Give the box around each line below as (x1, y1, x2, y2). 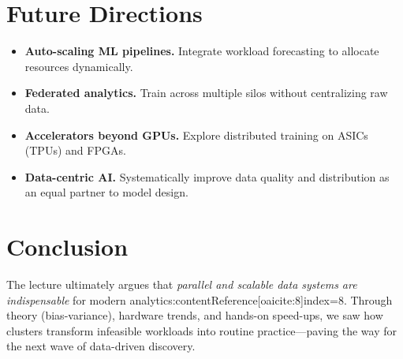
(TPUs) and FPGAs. (24, 142, 126, 159)
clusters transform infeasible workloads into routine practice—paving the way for (6, 322, 397, 338)
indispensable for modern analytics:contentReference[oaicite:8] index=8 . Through (6, 291, 393, 308)
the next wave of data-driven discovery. (6, 338, 196, 354)
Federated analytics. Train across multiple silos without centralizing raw (24, 84, 388, 101)
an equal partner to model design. (24, 184, 188, 200)
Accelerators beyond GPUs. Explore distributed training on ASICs (24, 126, 368, 143)
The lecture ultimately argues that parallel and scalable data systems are (6, 276, 357, 292)
